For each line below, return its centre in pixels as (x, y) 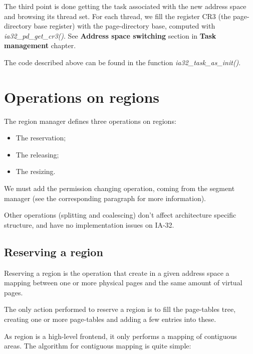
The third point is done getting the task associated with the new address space (125, 6)
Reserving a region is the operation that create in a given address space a (117, 273)
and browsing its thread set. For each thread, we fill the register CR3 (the (117, 16)
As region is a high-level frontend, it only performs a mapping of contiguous (120, 336)
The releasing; (37, 154)
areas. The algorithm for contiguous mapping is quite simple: (98, 346)
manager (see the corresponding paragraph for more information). (105, 198)
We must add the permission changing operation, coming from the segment (119, 188)
